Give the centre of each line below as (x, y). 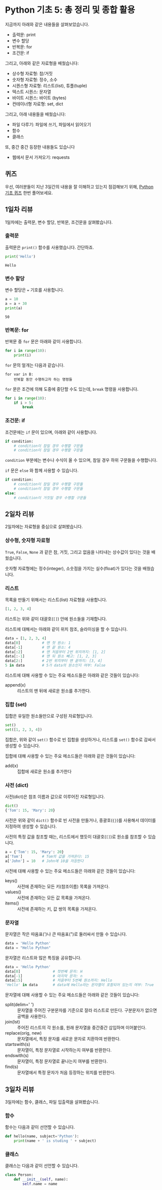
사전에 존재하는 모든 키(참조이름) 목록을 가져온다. (64, 886)
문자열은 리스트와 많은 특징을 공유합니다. (43, 957)
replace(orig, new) (24, 1033)
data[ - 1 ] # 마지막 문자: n (44, 976)
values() (13, 892)
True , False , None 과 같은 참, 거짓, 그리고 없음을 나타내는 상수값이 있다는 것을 (78, 552)
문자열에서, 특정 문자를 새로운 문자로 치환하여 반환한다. (69, 1039)
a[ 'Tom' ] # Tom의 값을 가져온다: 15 (47, 856)
